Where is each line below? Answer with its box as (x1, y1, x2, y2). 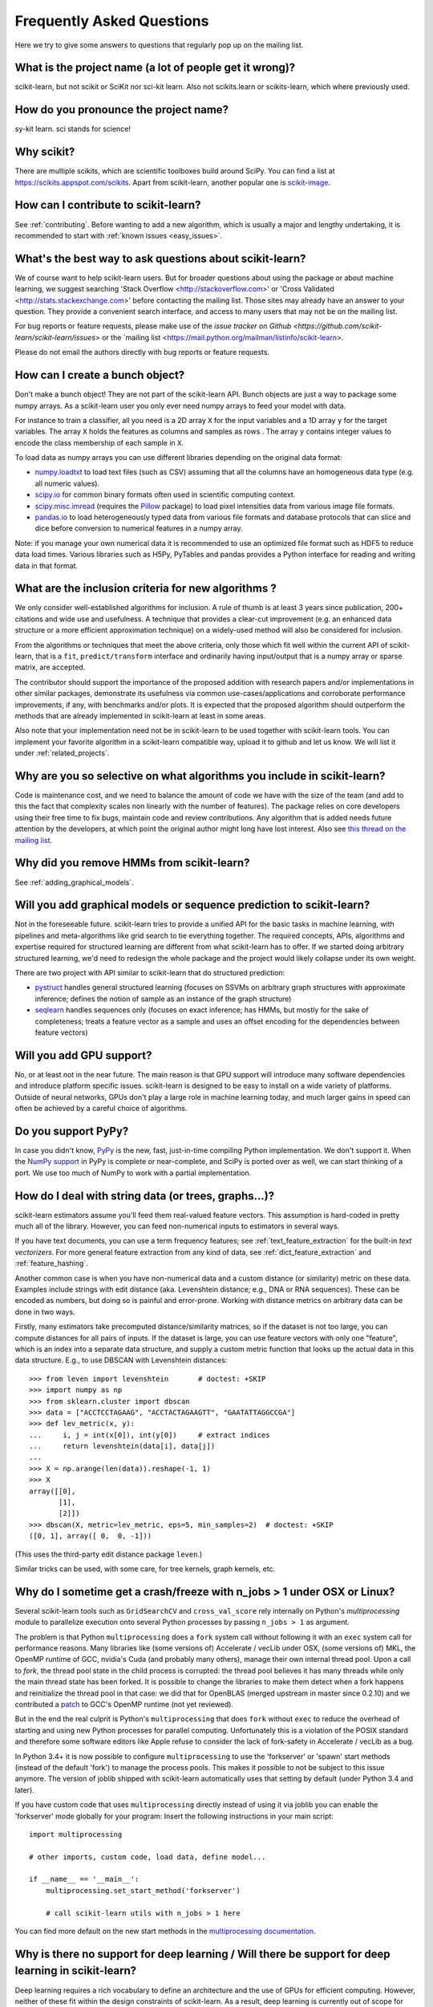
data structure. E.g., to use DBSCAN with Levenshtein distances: (14, 1355, 228, 1365)
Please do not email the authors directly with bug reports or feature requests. (14, 348, 270, 357)
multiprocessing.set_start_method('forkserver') (45, 1886, 241, 1895)
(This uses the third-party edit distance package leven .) (14, 1549, 203, 1559)
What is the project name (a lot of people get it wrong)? (14, 61, 296, 75)
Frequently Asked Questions (14, 12, 209, 30)
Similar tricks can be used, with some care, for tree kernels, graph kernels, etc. (14, 1564, 276, 1573)
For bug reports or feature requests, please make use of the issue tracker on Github (14, 321, 292, 331)
